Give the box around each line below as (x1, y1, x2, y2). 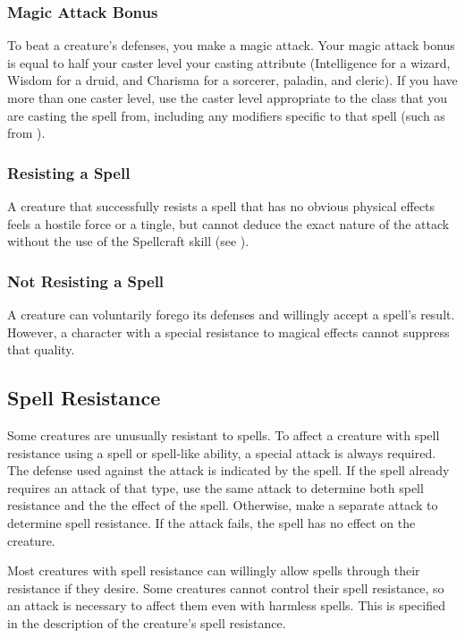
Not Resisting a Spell (7, 269, 165, 292)
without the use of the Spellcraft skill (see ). (7, 232, 249, 251)
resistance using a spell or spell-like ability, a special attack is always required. (7, 443, 436, 462)
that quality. (7, 340, 75, 359)
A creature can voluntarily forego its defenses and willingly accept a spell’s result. (7, 305, 455, 323)
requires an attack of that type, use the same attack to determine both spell (7, 478, 424, 497)
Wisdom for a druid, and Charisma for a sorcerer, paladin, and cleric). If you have (7, 71, 458, 89)
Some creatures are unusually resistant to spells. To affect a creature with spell (7, 425, 440, 444)
